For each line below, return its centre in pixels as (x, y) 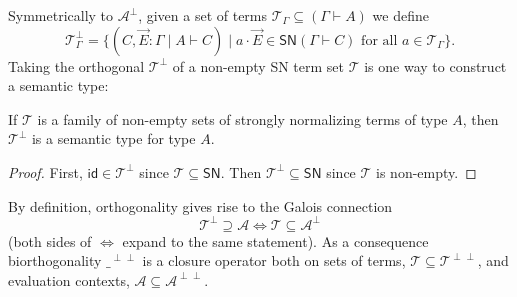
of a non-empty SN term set (258, 65)
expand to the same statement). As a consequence (275, 240)
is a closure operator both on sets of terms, (274, 260)
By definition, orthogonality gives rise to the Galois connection (200, 205)
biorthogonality (55, 260)
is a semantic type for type (113, 138)
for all (379, 40)
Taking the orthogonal (76, 65)
